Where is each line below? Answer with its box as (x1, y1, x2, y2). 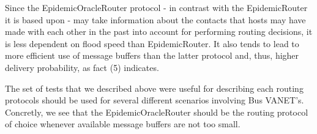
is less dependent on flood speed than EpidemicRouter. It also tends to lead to (5, 37, 299, 50)
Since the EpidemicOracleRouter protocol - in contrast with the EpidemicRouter (5, 1, 308, 13)
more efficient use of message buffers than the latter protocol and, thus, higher (5, 49, 299, 62)
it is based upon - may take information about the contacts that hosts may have (5, 13, 306, 26)
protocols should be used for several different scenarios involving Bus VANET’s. (5, 94, 304, 106)
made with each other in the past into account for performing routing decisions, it (5, 25, 313, 38)
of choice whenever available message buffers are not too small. (5, 117, 241, 130)
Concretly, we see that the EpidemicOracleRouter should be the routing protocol (5, 105, 308, 118)
